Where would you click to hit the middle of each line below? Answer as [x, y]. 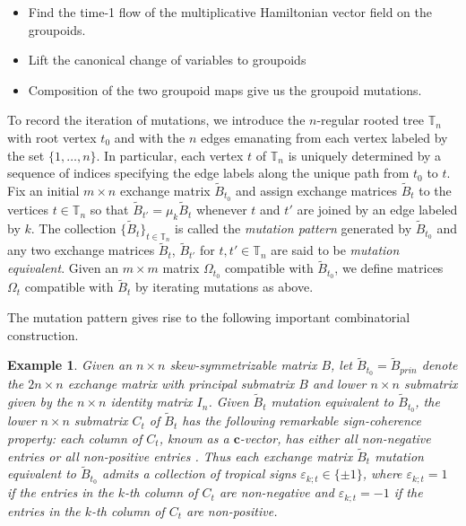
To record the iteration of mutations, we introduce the [156, 120]
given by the [40, 402]
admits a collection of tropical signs [199, 473]
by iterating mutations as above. [224, 287]
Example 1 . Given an [70, 365]
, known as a [194, 438]
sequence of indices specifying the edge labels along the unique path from [208, 173]
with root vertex [52, 137]
